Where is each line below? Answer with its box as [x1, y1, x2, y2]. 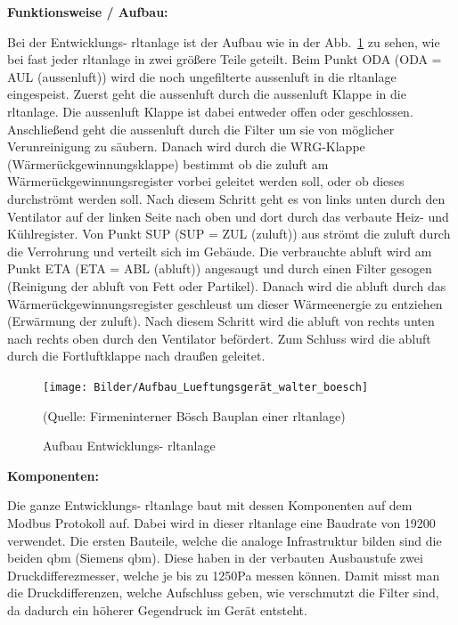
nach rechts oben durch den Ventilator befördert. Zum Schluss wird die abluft [7, 329, 431, 347]
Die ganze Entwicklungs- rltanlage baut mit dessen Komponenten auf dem [7, 496, 413, 515]
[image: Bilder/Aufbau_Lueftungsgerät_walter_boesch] [43, 380, 369, 394]
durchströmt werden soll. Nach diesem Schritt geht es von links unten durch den [7, 189, 446, 207]
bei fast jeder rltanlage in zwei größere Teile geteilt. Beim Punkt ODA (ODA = [7, 50, 442, 69]
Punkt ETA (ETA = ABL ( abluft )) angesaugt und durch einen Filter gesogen [7, 259, 432, 278]
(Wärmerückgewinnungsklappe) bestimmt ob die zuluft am [7, 154, 329, 173]
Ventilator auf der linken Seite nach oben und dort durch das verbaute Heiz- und [7, 207, 449, 225]
